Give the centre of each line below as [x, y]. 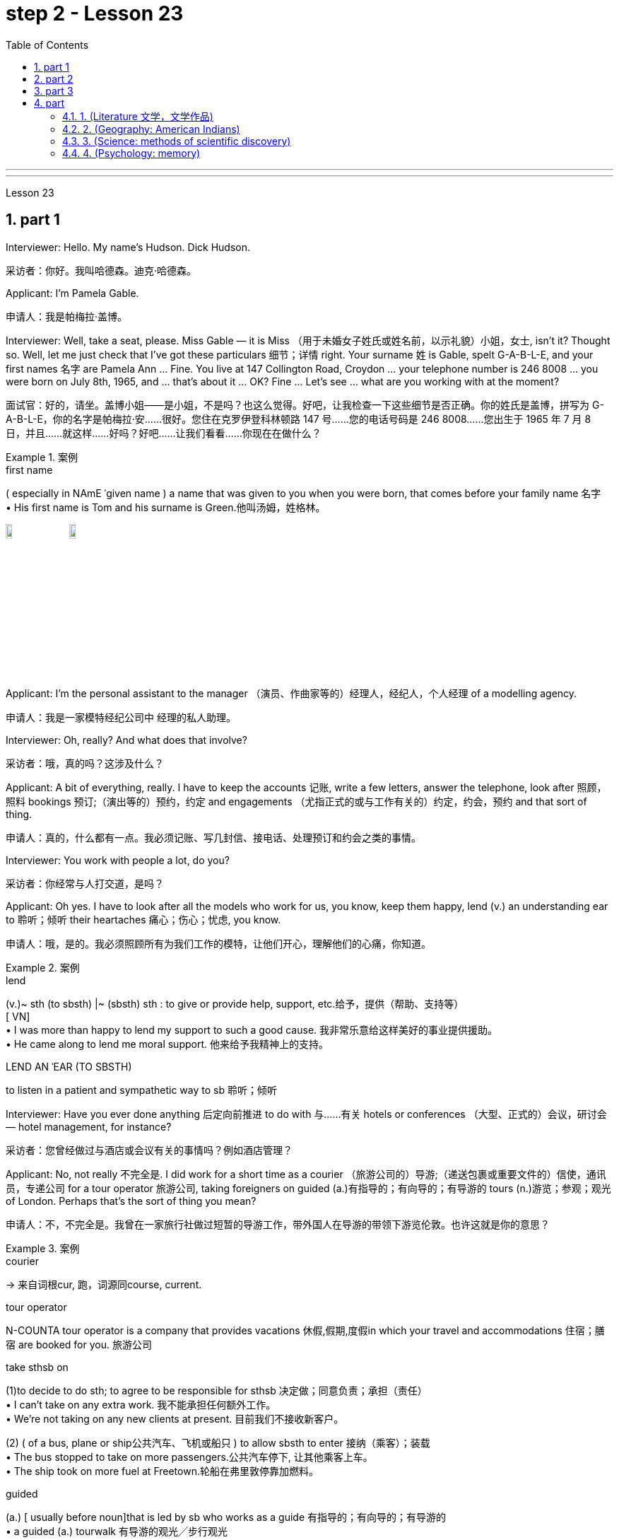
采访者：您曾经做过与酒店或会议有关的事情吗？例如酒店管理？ [149, 1150]
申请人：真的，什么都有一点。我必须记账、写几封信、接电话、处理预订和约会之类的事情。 [213, 837]
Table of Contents [47, 45]
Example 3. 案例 [43, 1248]
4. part [49, 103]
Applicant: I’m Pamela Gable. [72, 293]
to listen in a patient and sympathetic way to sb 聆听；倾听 [141, 1090]
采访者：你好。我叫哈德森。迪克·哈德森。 [101, 270]
